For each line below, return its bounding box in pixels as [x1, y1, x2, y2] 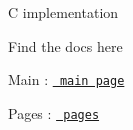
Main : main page [8, 69, 125, 90]
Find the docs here [8, 35, 123, 56]
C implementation [8, 2, 119, 22]
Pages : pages [8, 102, 100, 123]
